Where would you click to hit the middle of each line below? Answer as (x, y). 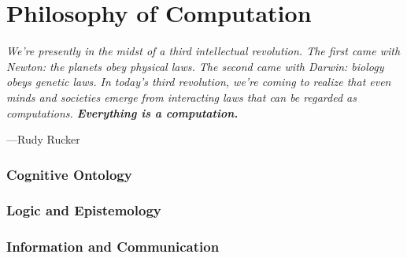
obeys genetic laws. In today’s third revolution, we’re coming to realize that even (199, 82)
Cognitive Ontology (69, 174)
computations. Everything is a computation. (122, 112)
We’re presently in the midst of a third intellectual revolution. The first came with (203, 51)
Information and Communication (113, 247)
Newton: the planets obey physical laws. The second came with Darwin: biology (195, 66)
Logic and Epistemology (84, 210)
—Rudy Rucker (43, 139)
